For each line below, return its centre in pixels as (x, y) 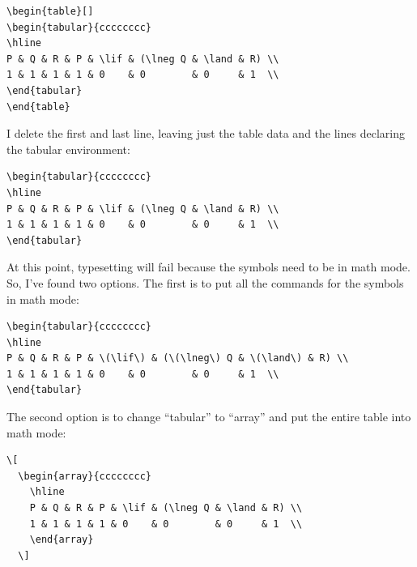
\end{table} (38, 107)
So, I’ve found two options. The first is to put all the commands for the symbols (205, 282)
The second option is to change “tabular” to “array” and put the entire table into (209, 417)
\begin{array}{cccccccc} (85, 476)
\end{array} (62, 540)
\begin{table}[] (50, 11)
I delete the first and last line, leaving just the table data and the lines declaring (206, 133)
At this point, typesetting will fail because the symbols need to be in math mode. (208, 267)
